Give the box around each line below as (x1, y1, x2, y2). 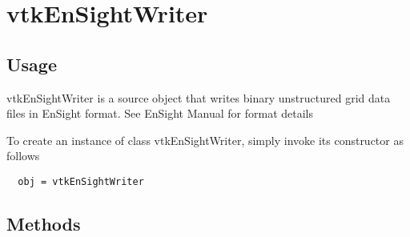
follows (6, 147, 40, 164)
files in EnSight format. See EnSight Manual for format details (6, 105, 313, 122)
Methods (6, 211, 81, 235)
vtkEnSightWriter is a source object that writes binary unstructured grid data (6, 89, 391, 106)
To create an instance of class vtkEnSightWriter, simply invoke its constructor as (6, 131, 404, 148)
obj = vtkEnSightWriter (18, 175, 144, 187)
